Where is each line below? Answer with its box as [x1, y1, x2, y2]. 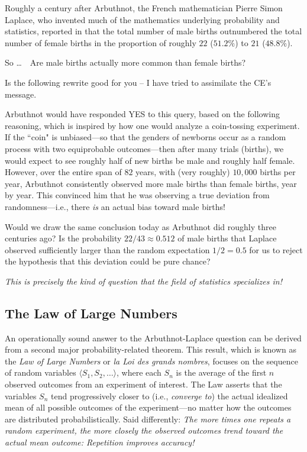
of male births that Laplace [177, 232, 277, 244]
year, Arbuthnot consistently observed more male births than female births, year [5, 177, 297, 189]
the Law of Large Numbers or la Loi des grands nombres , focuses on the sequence [5, 354, 298, 367]
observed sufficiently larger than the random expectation [5, 243, 210, 256]
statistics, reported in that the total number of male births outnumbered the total [5, 25, 302, 37]
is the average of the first [176, 366, 267, 379]
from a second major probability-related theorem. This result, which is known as [5, 343, 296, 356]
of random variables [5, 366, 76, 379]
